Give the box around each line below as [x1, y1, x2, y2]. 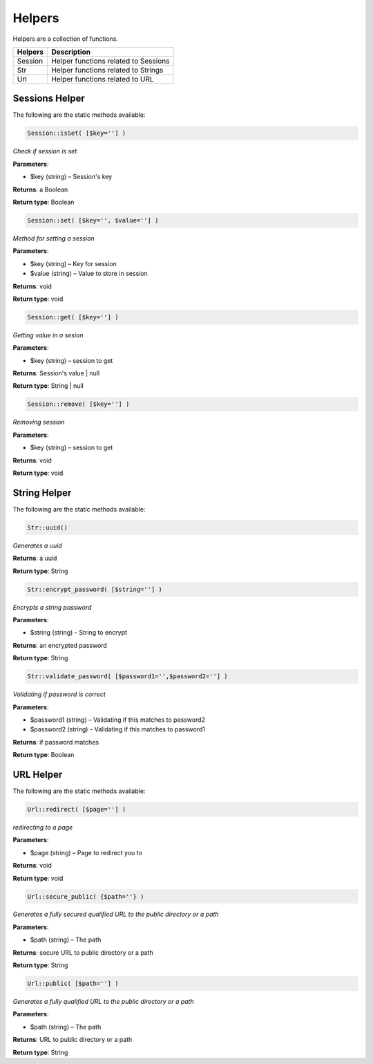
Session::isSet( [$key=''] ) [27, 129, 126, 138]
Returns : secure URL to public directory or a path [12, 948, 153, 957]
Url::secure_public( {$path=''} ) [27, 893, 144, 900]
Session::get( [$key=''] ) [27, 313, 119, 321]
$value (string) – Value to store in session [30, 270, 148, 278]
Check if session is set [12, 147, 77, 156]
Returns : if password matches [12, 738, 99, 746]
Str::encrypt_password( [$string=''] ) [27, 585, 162, 593]
